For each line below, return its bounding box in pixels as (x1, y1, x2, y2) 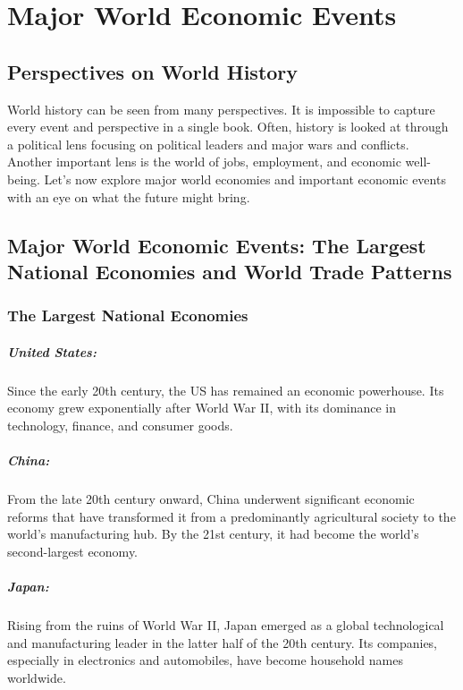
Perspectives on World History (7, 57, 299, 85)
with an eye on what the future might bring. (7, 187, 250, 206)
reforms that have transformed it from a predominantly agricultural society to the (7, 507, 456, 525)
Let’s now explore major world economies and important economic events (44, 169, 446, 188)
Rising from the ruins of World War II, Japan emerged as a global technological (7, 616, 444, 634)
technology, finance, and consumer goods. (7, 415, 233, 434)
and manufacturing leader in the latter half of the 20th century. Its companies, (7, 633, 438, 652)
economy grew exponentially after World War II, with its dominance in (7, 398, 397, 417)
